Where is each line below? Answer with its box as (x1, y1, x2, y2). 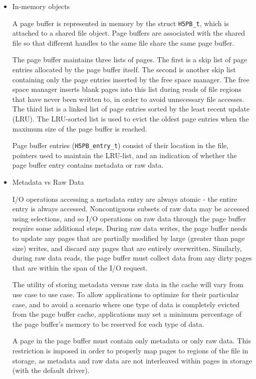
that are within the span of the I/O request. (12, 262, 148, 273)
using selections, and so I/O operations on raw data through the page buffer (12, 213, 246, 223)
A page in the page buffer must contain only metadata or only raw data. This (12, 335, 251, 346)
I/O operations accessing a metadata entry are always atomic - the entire (12, 193, 237, 204)
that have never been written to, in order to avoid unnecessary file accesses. (12, 93, 244, 104)
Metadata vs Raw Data (12, 177, 84, 187)
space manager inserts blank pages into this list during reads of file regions (12, 84, 241, 94)
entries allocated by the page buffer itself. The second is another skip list (12, 64, 236, 75)
